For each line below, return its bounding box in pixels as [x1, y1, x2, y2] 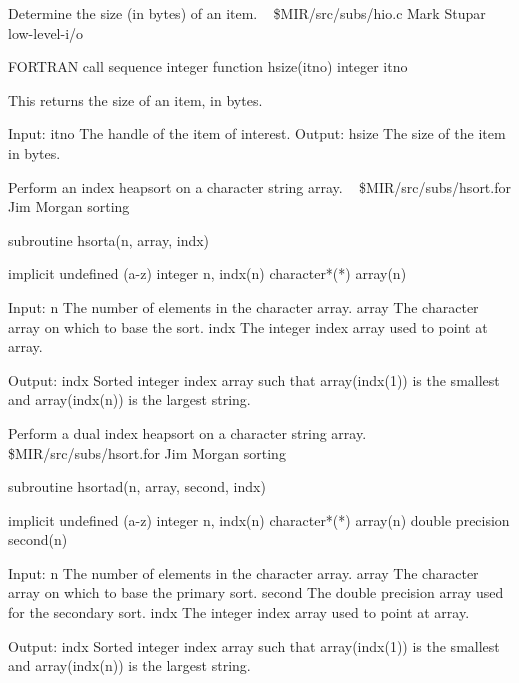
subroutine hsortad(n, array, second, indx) [8, 476, 266, 497]
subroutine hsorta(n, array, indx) [8, 229, 210, 250]
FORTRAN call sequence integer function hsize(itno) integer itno [8, 56, 408, 77]
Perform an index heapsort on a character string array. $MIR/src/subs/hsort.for [8, 176, 511, 197]
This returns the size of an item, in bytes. [8, 89, 263, 110]
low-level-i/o [8, 22, 84, 43]
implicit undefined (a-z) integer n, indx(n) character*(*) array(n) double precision [8, 509, 510, 530]
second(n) [8, 529, 68, 550]
